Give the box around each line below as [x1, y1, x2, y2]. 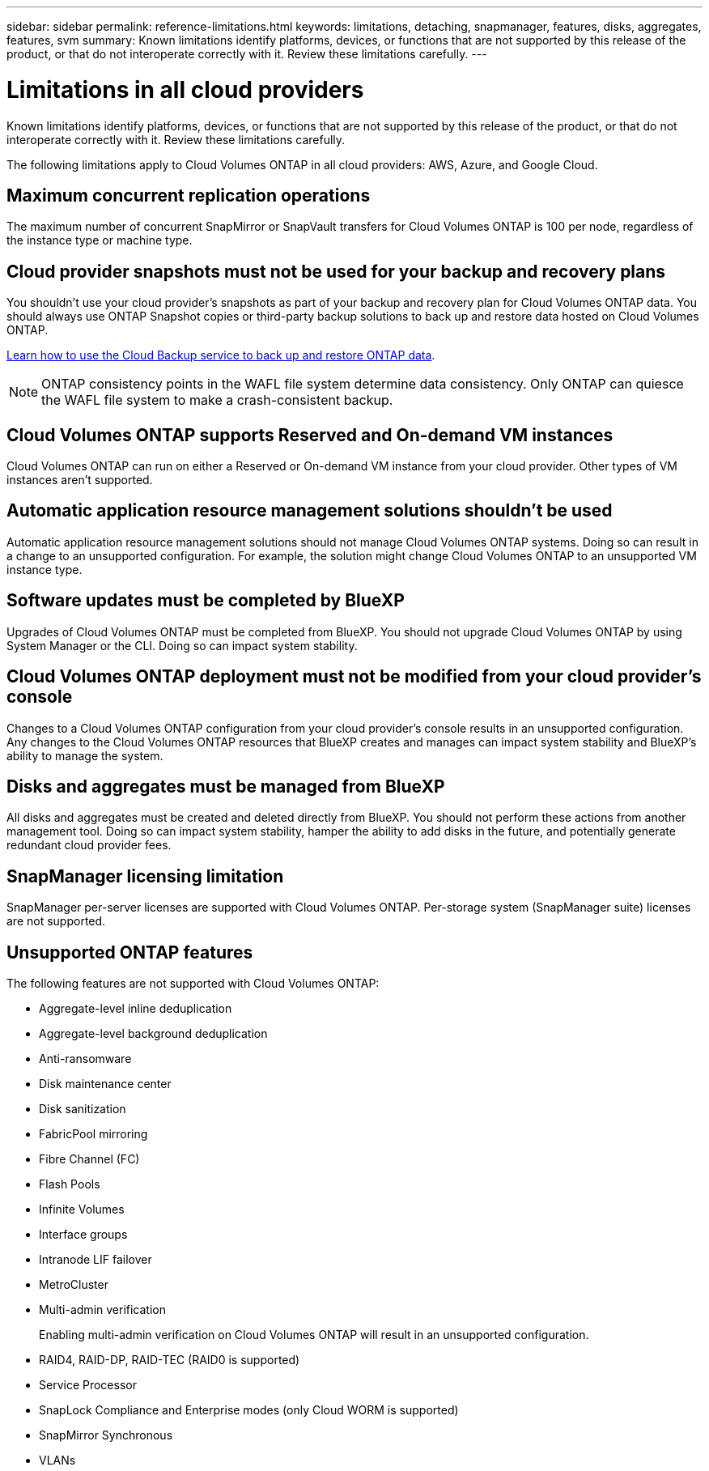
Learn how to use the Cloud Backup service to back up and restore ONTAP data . [6, 348, 435, 363]
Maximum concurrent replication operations [6, 185, 371, 206]
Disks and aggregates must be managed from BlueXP [6, 776, 445, 797]
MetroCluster [39, 1278, 108, 1292]
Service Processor [39, 1378, 137, 1392]
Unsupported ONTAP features [6, 942, 253, 963]
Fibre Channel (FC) [39, 1152, 140, 1167]
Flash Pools [39, 1177, 100, 1192]
